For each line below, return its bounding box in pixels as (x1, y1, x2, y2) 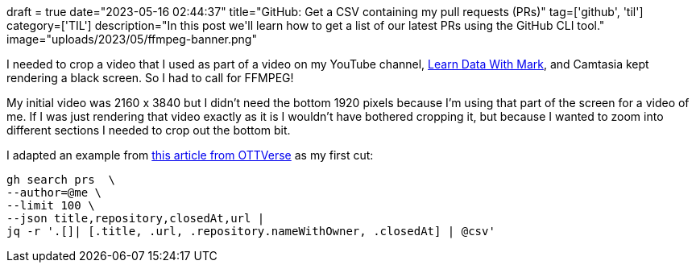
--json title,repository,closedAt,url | (6, 212, 265, 225)
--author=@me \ (6, 186, 102, 199)
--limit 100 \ (6, 199, 95, 212)
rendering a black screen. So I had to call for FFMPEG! (6, 71, 294, 85)
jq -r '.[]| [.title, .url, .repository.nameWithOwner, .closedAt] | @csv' (6, 225, 495, 238)
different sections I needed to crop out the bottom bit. (6, 123, 291, 137)
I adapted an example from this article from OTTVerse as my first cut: (6, 148, 374, 162)
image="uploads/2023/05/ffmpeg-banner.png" (6, 32, 257, 46)
